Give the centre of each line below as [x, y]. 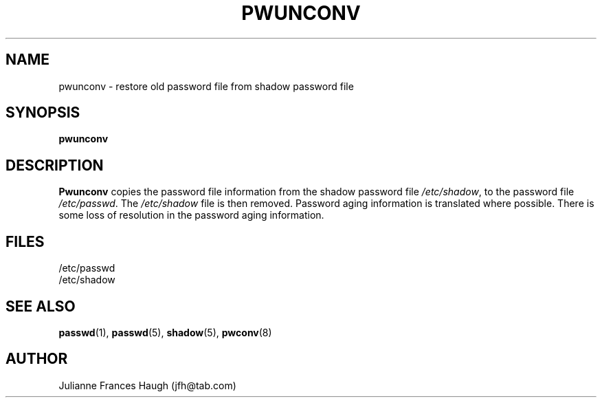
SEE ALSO [41, 306]
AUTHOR [37, 359]
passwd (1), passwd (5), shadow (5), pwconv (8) [165, 332]
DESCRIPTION [55, 165]
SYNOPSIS [43, 113]
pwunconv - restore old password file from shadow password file [206, 86]
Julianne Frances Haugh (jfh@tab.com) [147, 385]
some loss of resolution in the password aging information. [191, 215]
